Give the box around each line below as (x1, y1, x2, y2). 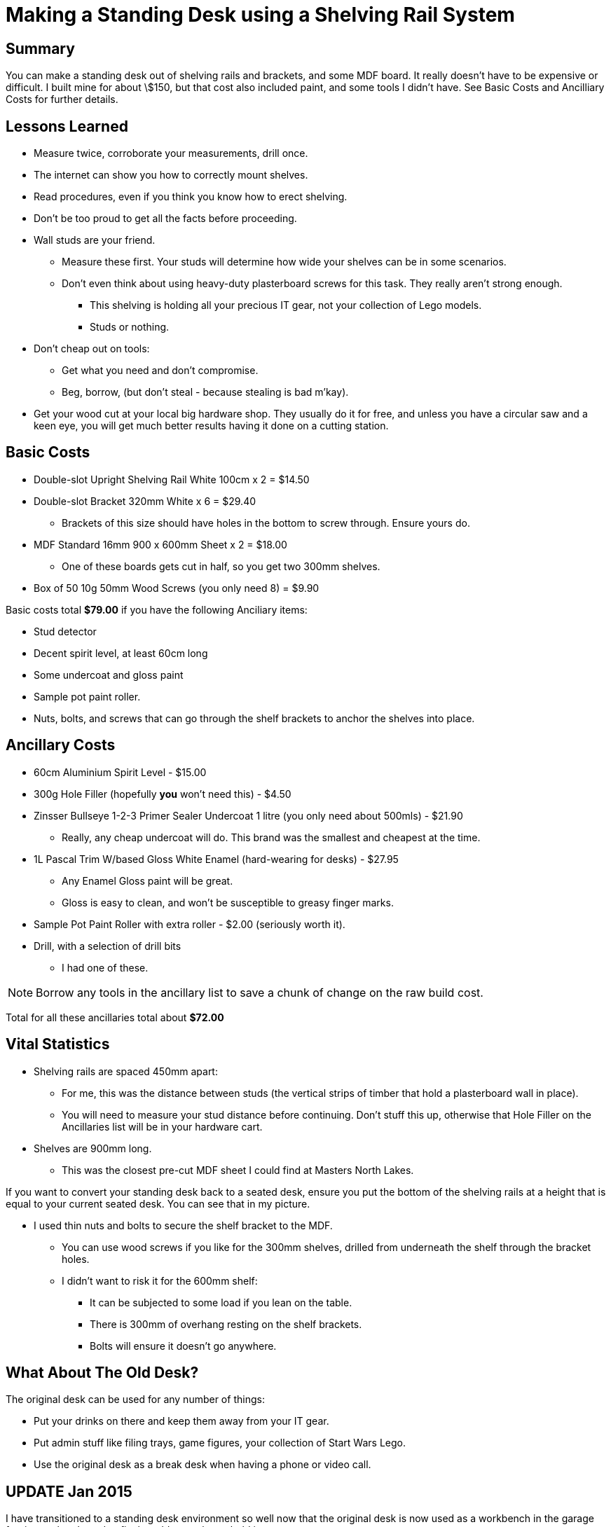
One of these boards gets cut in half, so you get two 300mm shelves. (62, 560, 380, 572)
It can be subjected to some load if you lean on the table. (90, 1296, 352, 1308)
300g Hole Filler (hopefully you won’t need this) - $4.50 (34, 787, 291, 800)
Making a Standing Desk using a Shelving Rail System (6, 3, 515, 27)
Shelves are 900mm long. (34, 1142, 152, 1154)
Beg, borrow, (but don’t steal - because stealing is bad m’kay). (62, 386, 349, 399)
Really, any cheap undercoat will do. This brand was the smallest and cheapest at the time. (62, 831, 481, 843)
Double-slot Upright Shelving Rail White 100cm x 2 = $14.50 (34, 473, 310, 485)
